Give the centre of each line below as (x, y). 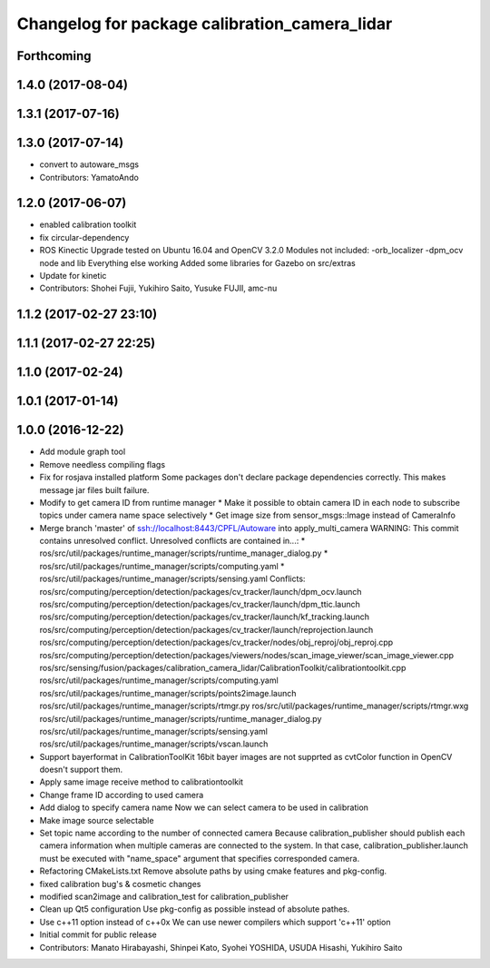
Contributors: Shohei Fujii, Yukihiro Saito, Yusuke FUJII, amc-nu (158, 288)
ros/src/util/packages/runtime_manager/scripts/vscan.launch (154, 744)
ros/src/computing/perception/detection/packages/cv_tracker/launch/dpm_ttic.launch (200, 605)
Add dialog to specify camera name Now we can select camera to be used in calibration (204, 807)
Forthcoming (54, 56)
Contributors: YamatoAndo (89, 177)
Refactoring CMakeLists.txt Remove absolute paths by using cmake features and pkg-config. (213, 871)
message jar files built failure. (94, 489)
